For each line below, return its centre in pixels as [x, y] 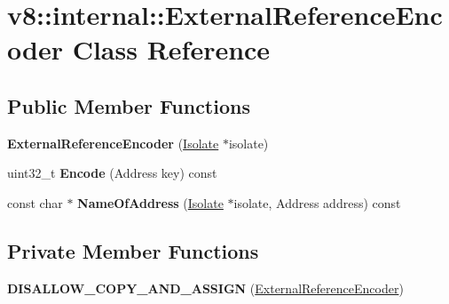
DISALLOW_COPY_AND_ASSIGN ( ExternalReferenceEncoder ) [205, 288]
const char [35, 202]
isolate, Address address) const [317, 202]
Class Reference [171, 49]
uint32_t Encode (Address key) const [112, 173]
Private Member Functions [133, 250]
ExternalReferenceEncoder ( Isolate [113, 143]
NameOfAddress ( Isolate [150, 202]
